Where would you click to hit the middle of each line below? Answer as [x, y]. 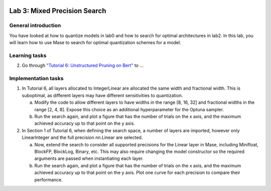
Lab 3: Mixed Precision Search [58, 11]
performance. [48, 179]
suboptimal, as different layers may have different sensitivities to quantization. [102, 95]
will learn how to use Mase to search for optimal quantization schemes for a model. [95, 43]
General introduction [35, 26]
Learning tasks [28, 55]
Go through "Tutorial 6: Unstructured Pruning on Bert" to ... [83, 66]
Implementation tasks [36, 79]
